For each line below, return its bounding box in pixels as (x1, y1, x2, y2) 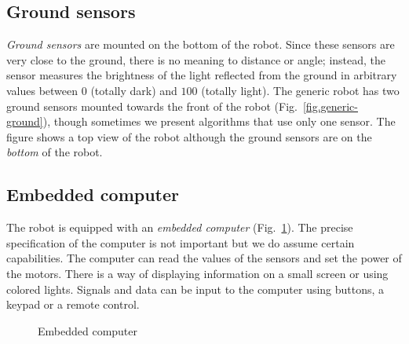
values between (6, 82, 79, 98)
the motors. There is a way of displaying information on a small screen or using (6, 265, 389, 281)
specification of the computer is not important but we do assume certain (6, 234, 355, 251)
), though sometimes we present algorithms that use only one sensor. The (42, 113, 396, 130)
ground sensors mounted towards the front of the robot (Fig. (6, 97, 298, 114)
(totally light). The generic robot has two (201, 82, 400, 98)
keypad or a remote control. (6, 296, 140, 313)
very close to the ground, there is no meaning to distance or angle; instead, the (6, 51, 386, 68)
